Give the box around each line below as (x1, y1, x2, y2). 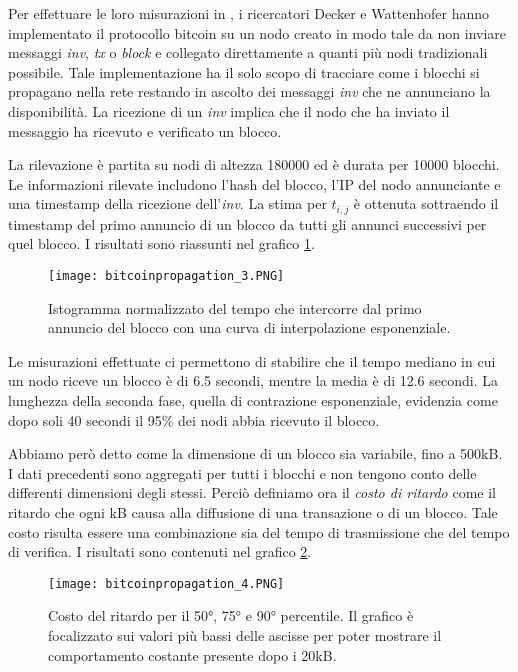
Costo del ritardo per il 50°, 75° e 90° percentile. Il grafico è (48, 605, 414, 626)
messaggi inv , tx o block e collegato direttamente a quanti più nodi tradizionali (8, 42, 488, 63)
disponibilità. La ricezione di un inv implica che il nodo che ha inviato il (8, 100, 450, 121)
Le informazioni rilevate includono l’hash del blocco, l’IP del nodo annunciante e (8, 173, 501, 194)
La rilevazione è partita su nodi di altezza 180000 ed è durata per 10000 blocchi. (8, 154, 500, 175)
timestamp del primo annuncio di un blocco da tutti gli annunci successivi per (8, 213, 487, 234)
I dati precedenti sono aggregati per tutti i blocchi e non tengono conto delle (8, 462, 477, 483)
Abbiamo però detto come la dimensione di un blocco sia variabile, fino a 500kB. (8, 443, 503, 464)
